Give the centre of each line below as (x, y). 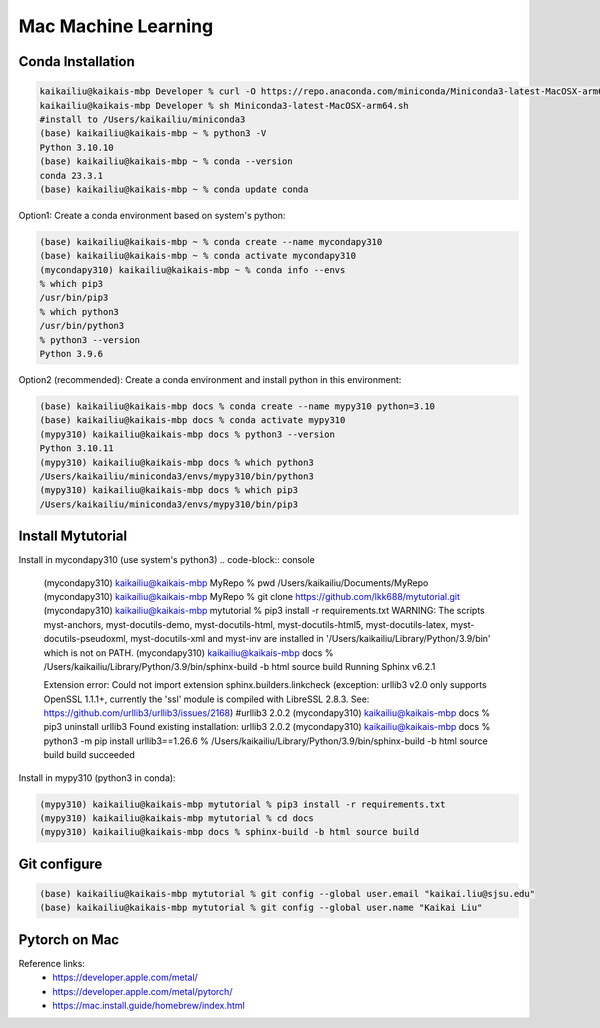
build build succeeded (89, 755)
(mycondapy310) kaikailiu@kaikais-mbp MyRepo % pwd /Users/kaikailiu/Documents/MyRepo (236, 582)
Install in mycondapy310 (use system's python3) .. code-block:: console (166, 560)
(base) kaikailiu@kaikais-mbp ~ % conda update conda (174, 189)
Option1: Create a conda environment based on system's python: (152, 215)
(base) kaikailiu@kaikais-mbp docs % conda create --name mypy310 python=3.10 (237, 406)
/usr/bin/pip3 (74, 298)
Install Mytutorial (73, 536)
